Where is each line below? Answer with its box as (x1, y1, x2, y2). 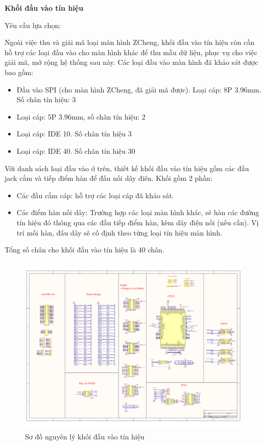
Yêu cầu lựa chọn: (5, 19, 61, 30)
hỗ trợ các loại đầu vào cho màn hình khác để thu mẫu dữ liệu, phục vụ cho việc (5, 46, 257, 57)
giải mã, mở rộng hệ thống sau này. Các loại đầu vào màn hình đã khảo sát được (5, 57, 258, 67)
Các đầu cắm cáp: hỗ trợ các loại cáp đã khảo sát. (16, 190, 174, 200)
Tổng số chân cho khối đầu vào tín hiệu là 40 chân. (5, 244, 164, 255)
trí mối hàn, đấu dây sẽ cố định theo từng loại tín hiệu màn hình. (16, 227, 223, 238)
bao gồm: (5, 66, 33, 77)
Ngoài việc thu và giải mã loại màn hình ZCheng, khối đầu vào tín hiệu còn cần (5, 37, 255, 48)
